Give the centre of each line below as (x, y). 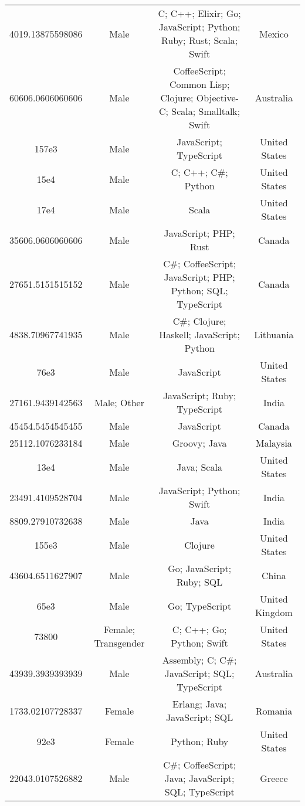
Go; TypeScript (200, 606)
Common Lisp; (199, 84)
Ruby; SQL (200, 582)
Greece (274, 778)
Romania (274, 710)
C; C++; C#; (199, 172)
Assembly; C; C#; (199, 660)
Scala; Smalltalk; (206, 111)
